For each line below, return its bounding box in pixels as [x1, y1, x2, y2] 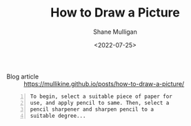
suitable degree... [30, 112, 86, 119]
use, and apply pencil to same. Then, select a [30, 99, 170, 106]
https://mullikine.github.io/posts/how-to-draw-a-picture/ [23, 79, 185, 87]
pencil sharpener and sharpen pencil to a [30, 105, 154, 113]
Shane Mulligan [93, 28, 137, 36]
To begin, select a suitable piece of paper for [30, 93, 173, 100]
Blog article [6, 72, 39, 81]
